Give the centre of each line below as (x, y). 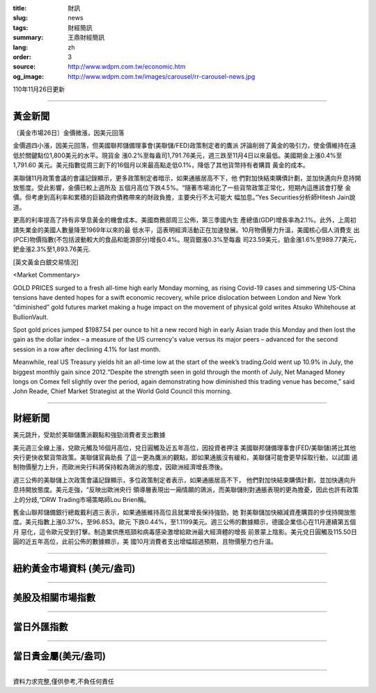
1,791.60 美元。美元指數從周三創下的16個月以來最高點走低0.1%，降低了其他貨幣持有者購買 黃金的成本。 (161, 165)
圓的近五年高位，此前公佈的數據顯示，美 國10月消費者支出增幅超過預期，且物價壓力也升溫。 (145, 542)
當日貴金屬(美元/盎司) (59, 656)
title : (20, 8)
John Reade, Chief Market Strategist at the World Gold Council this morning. (123, 391)
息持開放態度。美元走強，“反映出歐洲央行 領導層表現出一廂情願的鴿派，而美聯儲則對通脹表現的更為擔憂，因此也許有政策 (186, 490)
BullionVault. (31, 317)
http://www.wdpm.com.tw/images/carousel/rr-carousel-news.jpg (162, 76)
